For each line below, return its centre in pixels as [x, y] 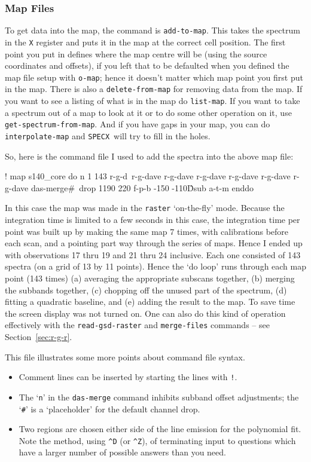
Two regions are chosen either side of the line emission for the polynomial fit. [160, 429]
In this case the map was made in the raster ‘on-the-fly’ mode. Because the [145, 208]
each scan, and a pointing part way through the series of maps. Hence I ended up [154, 243]
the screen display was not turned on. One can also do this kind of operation [145, 313]
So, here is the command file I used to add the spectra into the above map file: [149, 156]
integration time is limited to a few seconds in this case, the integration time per [153, 220]
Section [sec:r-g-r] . [39, 337]
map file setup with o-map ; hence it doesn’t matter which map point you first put [154, 77]
